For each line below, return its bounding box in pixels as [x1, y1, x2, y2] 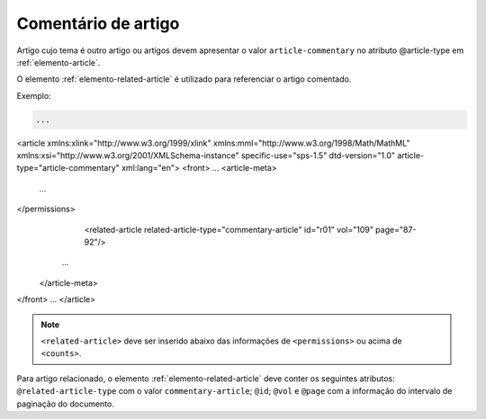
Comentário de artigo [16, 13, 180, 33]
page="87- [374, 224, 417, 235]
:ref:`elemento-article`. [16, 57, 101, 67]
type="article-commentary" [16, 163, 121, 174]
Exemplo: [16, 90, 51, 101]
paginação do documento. [16, 398, 114, 409]
